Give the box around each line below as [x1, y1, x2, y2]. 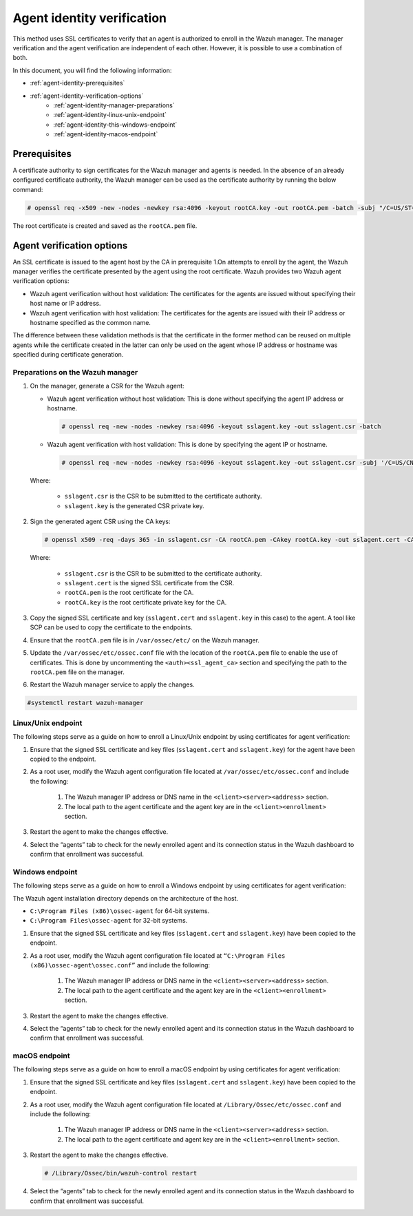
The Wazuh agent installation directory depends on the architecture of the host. [12, 894, 239, 902]
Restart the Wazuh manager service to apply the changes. [30, 680, 195, 689]
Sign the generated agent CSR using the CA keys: [30, 517, 171, 526]
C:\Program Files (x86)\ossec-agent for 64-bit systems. [30, 906, 210, 915]
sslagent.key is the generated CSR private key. [64, 501, 204, 510]
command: [12, 185, 43, 193]
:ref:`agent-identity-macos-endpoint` [53, 130, 158, 138]
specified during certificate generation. [12, 350, 124, 359]
